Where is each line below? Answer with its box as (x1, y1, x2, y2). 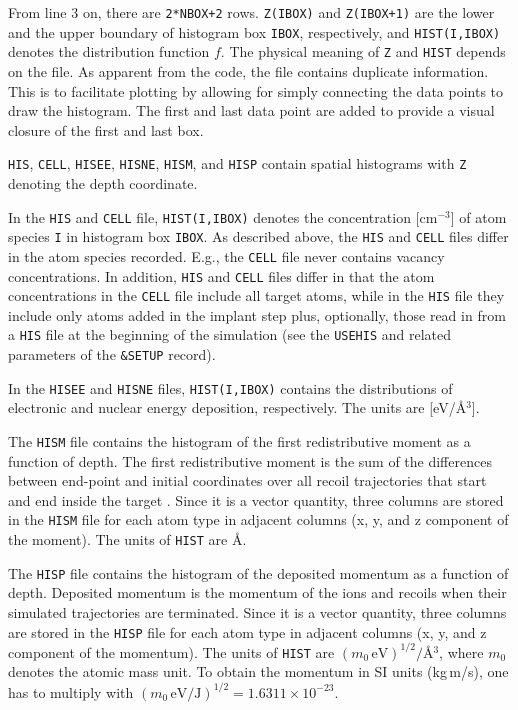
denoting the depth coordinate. (8, 173, 198, 193)
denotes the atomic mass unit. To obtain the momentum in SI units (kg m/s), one (8, 661, 509, 682)
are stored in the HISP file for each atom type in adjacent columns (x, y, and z (8, 621, 487, 642)
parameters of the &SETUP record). (8, 344, 216, 365)
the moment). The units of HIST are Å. (8, 529, 247, 550)
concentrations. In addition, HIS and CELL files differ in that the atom (8, 265, 435, 286)
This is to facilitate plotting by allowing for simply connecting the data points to (8, 80, 504, 101)
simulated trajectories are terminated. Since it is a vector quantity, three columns (8, 602, 507, 623)
